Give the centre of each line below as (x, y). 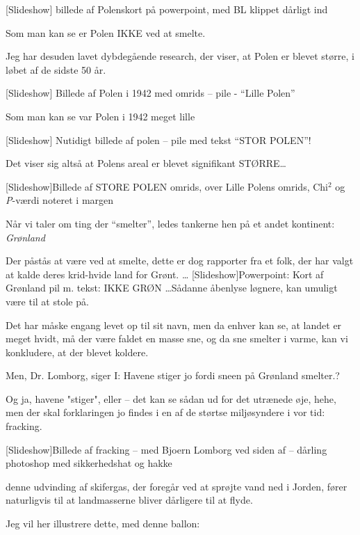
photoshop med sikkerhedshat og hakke (89, 463)
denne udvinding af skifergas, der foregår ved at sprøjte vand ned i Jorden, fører (177, 486)
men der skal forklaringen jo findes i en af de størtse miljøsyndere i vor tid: (165, 412)
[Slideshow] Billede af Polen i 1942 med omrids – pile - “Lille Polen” (150, 93)
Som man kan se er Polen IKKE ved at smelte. (106, 32)
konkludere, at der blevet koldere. (77, 352)
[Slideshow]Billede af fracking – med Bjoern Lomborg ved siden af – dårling (166, 449)
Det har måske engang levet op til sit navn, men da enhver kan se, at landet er (174, 325)
